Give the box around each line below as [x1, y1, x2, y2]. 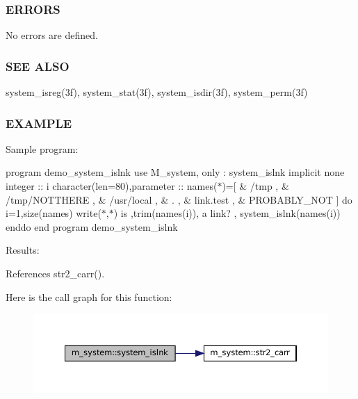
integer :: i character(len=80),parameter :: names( [6, 179, 218, 193]
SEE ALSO [6, 57, 70, 74]
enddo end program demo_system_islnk [6, 219, 178, 234]
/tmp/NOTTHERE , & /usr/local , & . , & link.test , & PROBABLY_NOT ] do [6, 192, 352, 206]
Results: [6, 243, 40, 257]
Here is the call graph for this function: [6, 289, 172, 304]
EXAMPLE [6, 114, 72, 131]
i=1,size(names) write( [6, 206, 101, 220]
